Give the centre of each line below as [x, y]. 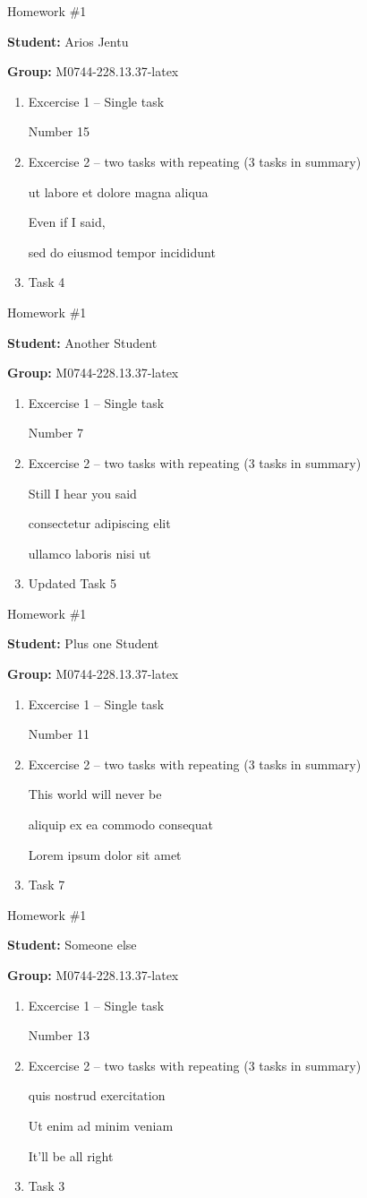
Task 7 [47, 885]
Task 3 [47, 1186]
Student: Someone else [72, 945]
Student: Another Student [82, 342]
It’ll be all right [71, 1155]
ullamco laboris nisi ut [90, 553]
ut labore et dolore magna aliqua [118, 191]
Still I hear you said [82, 493]
